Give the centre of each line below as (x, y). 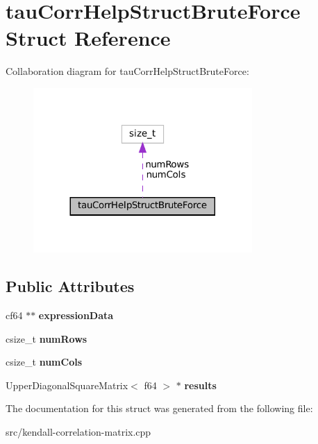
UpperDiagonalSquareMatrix (67, 385)
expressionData (76, 315)
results (200, 385)
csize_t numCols (44, 362)
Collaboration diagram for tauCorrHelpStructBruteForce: (127, 71)
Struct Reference (88, 38)
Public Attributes (70, 286)
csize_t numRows (47, 338)
